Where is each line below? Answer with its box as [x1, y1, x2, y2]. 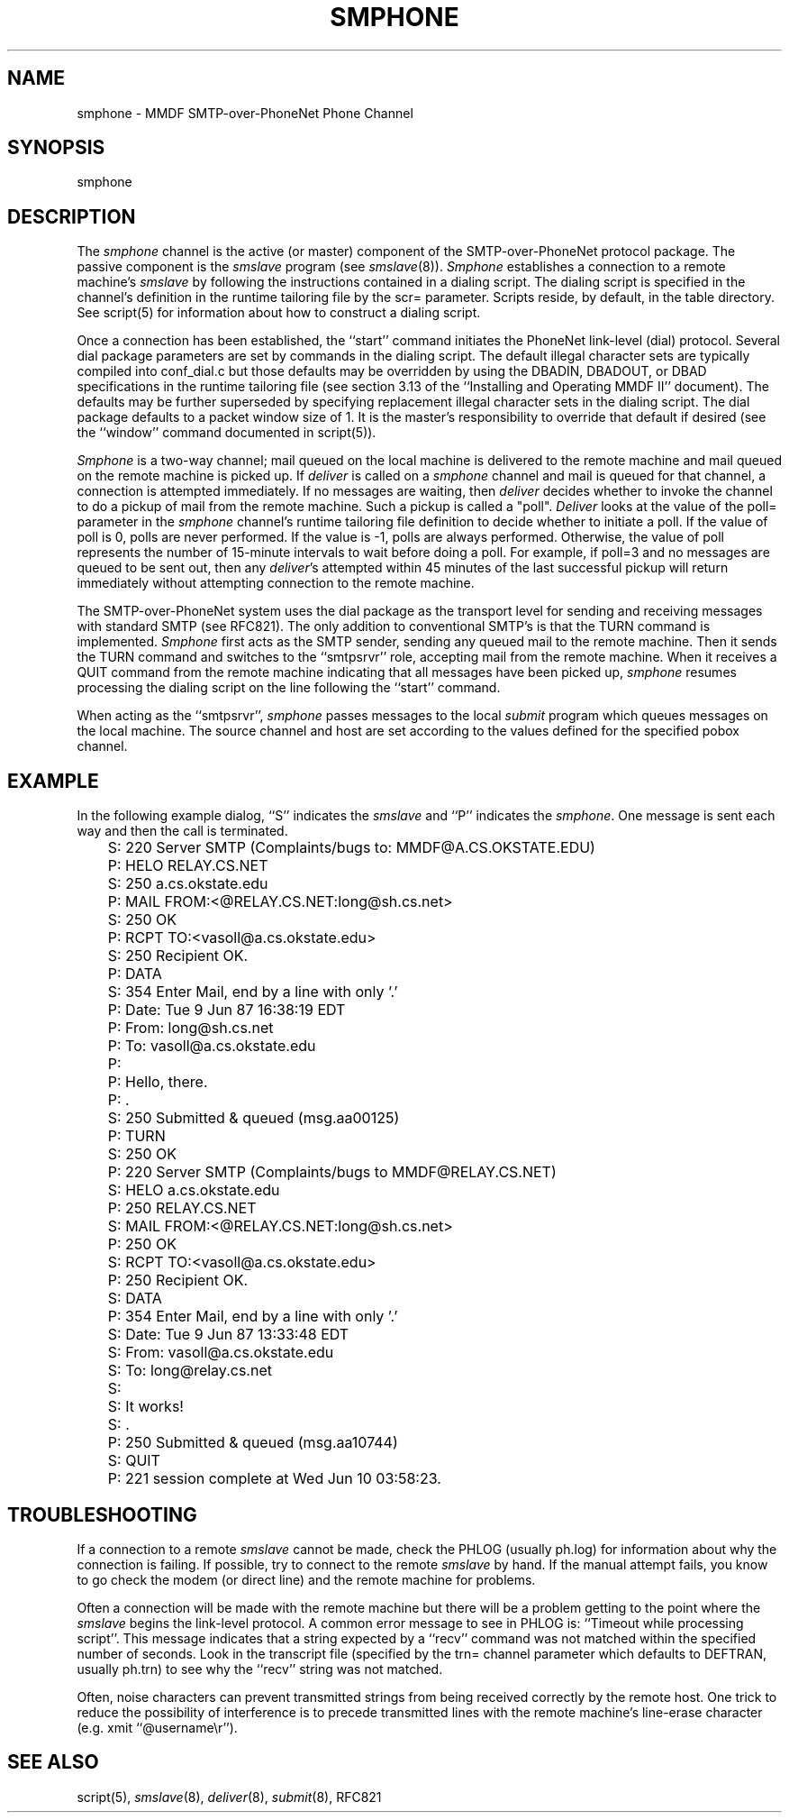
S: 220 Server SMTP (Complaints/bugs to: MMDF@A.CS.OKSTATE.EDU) [107, 838, 595, 857]
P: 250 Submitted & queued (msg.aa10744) [107, 1433, 398, 1452]
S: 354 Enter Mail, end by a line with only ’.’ [107, 983, 398, 1001]
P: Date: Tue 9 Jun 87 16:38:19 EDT [107, 1001, 346, 1020]
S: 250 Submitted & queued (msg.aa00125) [107, 1109, 400, 1128]
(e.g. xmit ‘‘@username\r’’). [77, 1719, 238, 1735]
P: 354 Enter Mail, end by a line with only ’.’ [107, 1307, 398, 1326]
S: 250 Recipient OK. [107, 947, 249, 965]
